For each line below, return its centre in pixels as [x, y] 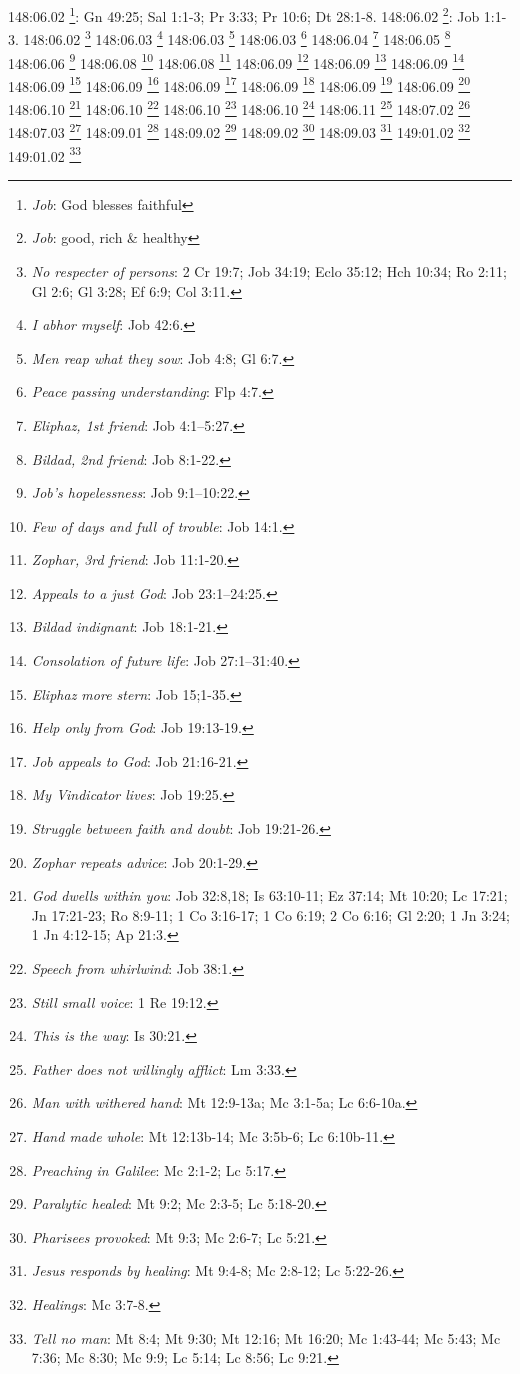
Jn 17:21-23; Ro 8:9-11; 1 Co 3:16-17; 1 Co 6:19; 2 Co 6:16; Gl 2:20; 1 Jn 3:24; [270, 914]
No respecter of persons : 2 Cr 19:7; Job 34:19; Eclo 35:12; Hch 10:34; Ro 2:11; [269, 270]
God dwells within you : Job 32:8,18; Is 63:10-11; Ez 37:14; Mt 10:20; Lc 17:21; [269, 895]
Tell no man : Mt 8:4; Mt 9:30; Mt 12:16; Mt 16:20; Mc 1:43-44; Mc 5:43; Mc [266, 1337]
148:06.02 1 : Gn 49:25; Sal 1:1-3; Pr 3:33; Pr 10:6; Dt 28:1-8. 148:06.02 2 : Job [244, 14]
